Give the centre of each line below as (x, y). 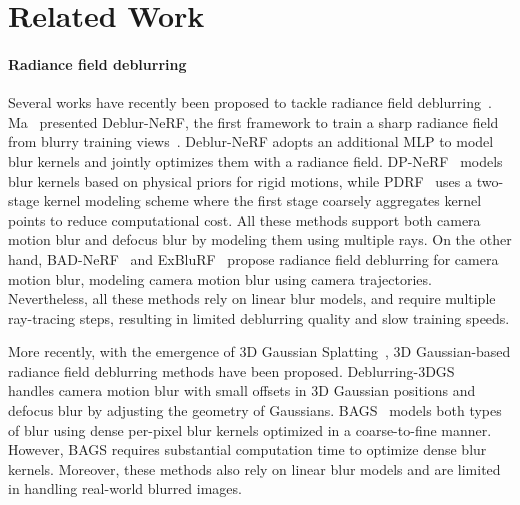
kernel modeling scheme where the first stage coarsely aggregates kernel (262, 200)
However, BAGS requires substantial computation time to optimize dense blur (247, 449)
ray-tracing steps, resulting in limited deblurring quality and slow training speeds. (259, 317)
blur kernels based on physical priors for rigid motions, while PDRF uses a (240, 180)
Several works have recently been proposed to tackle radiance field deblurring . (250, 102)
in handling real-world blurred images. (125, 488)
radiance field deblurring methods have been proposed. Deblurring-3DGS (231, 370)
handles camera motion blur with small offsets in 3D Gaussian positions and (242, 390)
